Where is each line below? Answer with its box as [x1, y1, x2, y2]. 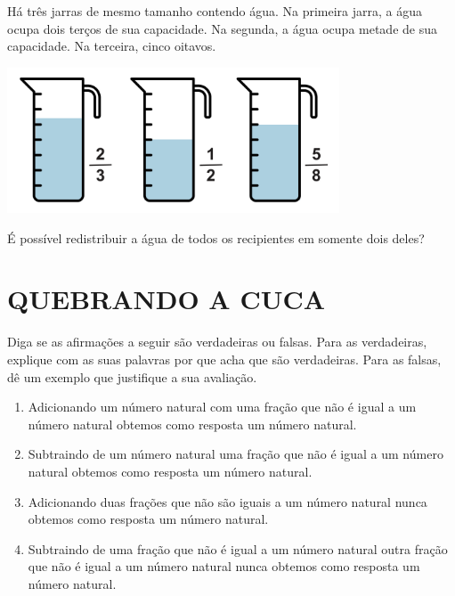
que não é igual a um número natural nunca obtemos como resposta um [28, 557, 420, 576]
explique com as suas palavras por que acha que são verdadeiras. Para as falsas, [7, 350, 442, 369]
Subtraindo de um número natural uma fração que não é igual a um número [28, 445, 443, 463]
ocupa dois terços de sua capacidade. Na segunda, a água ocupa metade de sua [7, 19, 437, 37]
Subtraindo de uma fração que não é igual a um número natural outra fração [28, 539, 448, 558]
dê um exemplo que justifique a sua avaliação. [7, 367, 257, 386]
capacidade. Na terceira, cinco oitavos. [7, 37, 216, 55]
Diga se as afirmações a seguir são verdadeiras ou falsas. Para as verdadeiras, [7, 332, 427, 351]
